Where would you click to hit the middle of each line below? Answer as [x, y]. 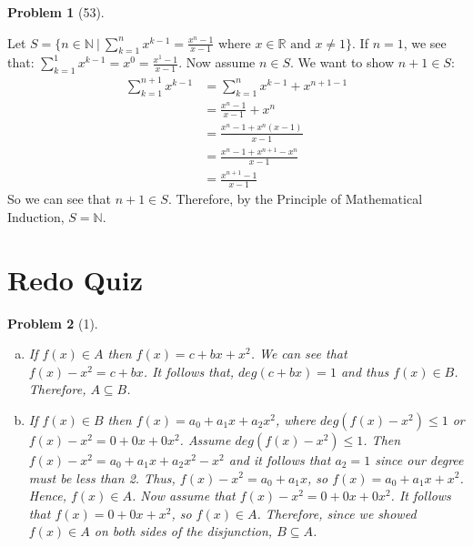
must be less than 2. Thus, [102, 477]
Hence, [47, 496]
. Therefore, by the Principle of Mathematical [295, 199]
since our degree [419, 459]
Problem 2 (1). [53, 323]
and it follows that [280, 459]
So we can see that [59, 199]
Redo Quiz [75, 279]
